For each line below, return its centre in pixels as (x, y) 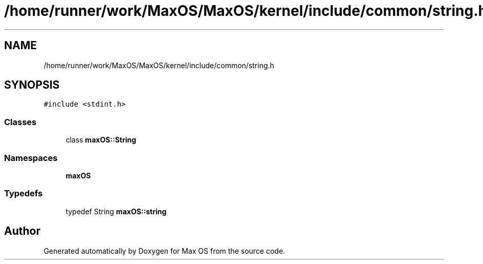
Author (22, 231)
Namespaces (31, 158)
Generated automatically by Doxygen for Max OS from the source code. (164, 251)
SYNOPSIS (32, 85)
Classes (20, 122)
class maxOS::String (101, 140)
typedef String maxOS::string (116, 211)
